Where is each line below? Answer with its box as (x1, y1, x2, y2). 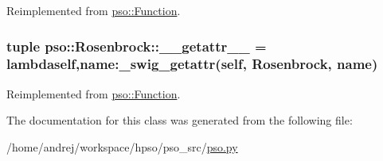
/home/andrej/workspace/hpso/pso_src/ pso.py (6, 138, 238, 155)
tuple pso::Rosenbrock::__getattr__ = (6, 36, 267, 56)
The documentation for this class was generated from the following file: (6, 112, 353, 128)
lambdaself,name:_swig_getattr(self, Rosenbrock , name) (6, 54, 378, 74)
